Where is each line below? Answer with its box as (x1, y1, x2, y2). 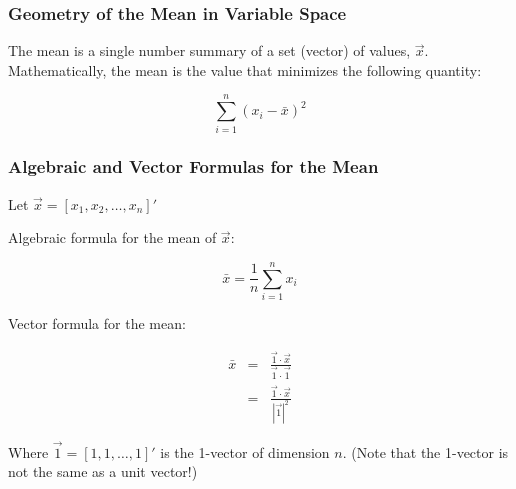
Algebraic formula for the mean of (8, 227, 217, 248)
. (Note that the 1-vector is (342, 441, 509, 462)
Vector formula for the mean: (8, 313, 186, 334)
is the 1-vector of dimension (160, 441, 330, 462)
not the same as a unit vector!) (8, 461, 198, 482)
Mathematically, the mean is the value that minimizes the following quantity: (8, 59, 482, 80)
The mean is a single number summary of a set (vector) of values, (8, 40, 411, 61)
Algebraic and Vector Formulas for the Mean (8, 154, 379, 179)
